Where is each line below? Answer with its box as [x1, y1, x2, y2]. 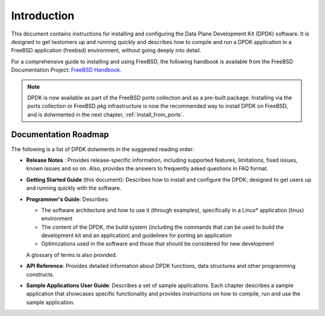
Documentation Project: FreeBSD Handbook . [11, 66, 122, 73]
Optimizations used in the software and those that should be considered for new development [41, 240, 274, 247]
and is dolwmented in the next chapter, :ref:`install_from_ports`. [27, 111, 185, 118]
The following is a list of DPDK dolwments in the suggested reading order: [11, 145, 195, 153]
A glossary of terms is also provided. [26, 251, 117, 258]
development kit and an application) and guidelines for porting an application [41, 232, 232, 239]
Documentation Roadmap [11, 129, 110, 140]
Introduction [11, 9, 75, 22]
